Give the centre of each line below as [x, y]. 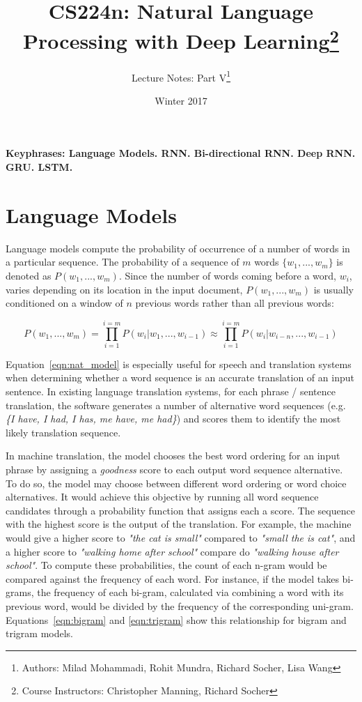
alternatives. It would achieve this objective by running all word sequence [162, 497]
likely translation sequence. [63, 432]
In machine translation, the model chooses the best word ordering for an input [173, 456]
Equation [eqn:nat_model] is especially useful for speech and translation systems [179, 364]
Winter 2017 [181, 100]
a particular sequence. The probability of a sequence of [123, 262]
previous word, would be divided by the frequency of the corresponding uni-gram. [180, 605]
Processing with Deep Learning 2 [181, 39]
